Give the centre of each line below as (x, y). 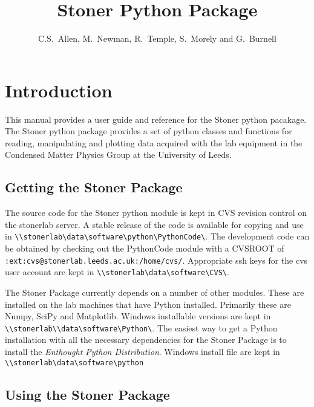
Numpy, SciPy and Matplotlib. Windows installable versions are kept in (138, 316)
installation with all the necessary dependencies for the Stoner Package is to (146, 340)
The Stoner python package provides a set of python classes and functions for (149, 131)
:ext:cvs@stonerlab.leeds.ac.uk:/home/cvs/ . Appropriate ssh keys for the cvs (156, 260)
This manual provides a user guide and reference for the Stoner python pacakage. (156, 119)
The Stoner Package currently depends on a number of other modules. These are (155, 292)
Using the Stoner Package (87, 394)
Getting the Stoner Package (94, 187)
